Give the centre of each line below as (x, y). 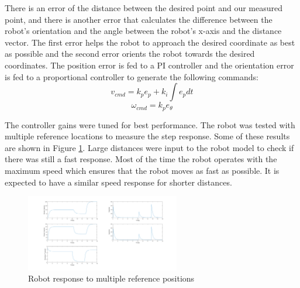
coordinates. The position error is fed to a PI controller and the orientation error (149, 65)
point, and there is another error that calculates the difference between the (139, 19)
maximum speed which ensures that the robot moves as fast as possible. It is (142, 170)
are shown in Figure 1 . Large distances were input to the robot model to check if (149, 147)
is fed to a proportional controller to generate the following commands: (132, 76)
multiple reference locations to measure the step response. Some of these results (147, 136)
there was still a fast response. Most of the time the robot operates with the (141, 159)
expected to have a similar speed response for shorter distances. (118, 182)
